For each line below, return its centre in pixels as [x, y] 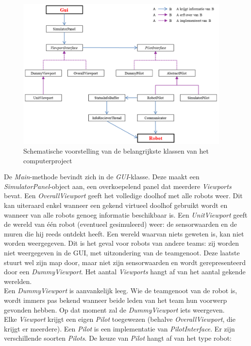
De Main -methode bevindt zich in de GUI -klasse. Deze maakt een [102, 177]
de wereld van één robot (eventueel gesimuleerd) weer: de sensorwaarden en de [120, 224]
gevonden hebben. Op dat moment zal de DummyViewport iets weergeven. [114, 309]
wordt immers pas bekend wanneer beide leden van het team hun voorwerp [116, 300]
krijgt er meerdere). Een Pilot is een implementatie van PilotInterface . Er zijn [119, 328]
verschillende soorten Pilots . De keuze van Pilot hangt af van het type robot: [118, 338]
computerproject [48, 160]
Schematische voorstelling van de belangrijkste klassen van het [116, 151]
